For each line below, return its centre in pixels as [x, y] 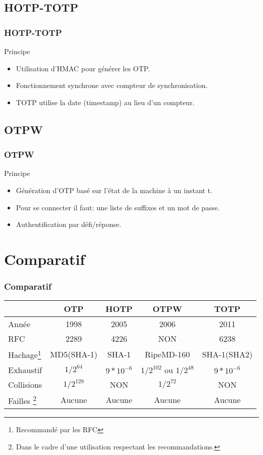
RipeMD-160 [167, 354]
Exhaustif [25, 370]
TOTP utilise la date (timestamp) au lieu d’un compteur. [105, 102]
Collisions [25, 384]
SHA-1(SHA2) [227, 354]
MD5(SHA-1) [74, 354]
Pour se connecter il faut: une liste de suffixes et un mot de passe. [118, 207]
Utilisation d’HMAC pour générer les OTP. [83, 68]
